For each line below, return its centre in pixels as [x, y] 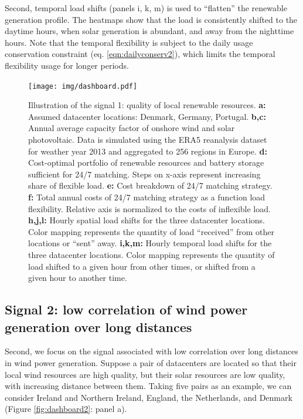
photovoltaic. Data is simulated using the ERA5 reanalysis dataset [148, 139]
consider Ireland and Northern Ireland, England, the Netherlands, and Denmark [149, 397]
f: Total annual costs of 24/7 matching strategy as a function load [147, 197]
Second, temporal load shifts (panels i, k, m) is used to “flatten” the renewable [146, 8]
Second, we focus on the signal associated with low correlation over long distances [151, 351]
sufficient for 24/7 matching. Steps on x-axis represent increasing [144, 174]
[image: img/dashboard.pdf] [83, 86]
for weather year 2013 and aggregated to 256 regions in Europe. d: [148, 151]
